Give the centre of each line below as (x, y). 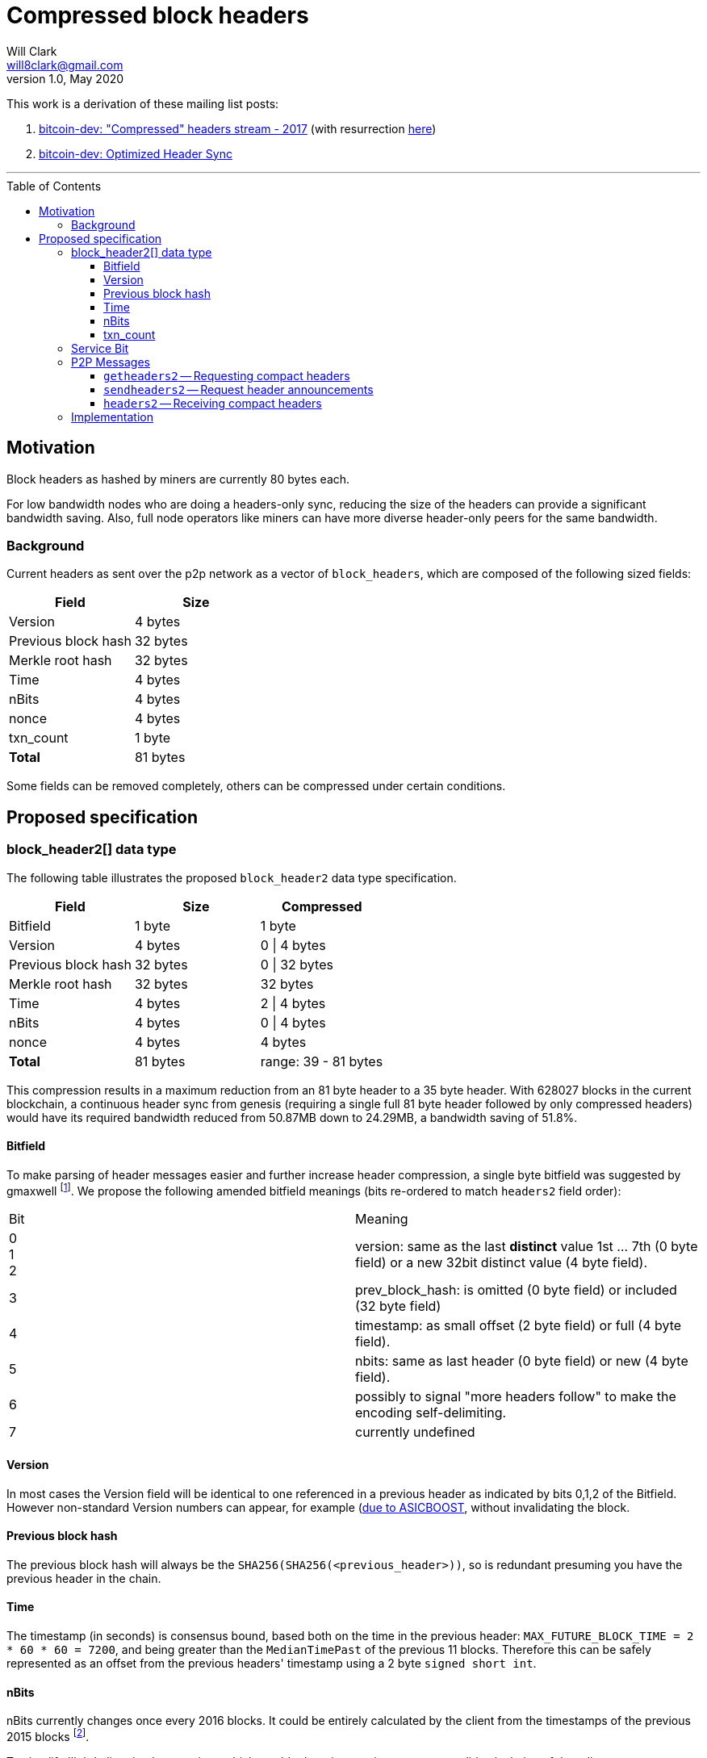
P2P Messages (111, 362)
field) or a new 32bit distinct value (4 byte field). (502, 1263)
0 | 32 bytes (297, 964)
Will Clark (32, 51)
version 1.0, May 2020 (65, 78)
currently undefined (415, 1432)
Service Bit (100, 348)
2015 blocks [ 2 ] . (48, 1735)
